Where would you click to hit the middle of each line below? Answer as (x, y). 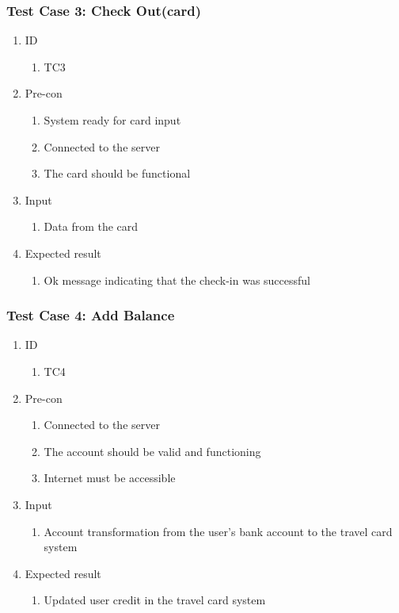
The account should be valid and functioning (152, 451)
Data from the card (91, 226)
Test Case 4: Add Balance (91, 315)
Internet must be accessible (110, 478)
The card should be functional (117, 173)
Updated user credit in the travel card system (155, 600)
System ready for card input (112, 120)
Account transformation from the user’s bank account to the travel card (218, 531)
